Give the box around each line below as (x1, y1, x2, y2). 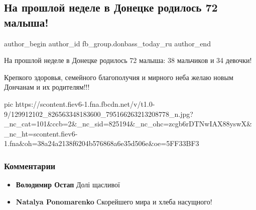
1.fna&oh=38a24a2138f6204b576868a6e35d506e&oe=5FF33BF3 (4, 138, 199, 149)
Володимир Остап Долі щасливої (16, 179, 120, 190)
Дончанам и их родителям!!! (4, 82, 90, 92)
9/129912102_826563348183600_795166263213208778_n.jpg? (4, 108, 193, 119)
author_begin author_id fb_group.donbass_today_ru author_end (4, 38, 211, 48)
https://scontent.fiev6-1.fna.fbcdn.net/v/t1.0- (15, 98, 155, 109)
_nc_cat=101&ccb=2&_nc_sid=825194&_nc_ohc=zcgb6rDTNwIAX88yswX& (4, 118, 252, 129)
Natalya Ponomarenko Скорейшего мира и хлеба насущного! (16, 196, 212, 206)
